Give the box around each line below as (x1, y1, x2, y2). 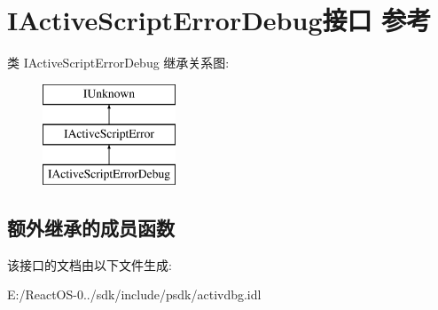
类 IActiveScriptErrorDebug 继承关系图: (7, 53, 230, 72)
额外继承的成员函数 (7, 214, 175, 242)
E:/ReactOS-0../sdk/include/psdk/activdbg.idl (7, 285, 262, 304)
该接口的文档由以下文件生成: (7, 255, 172, 274)
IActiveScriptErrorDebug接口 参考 (7, 2, 432, 38)
